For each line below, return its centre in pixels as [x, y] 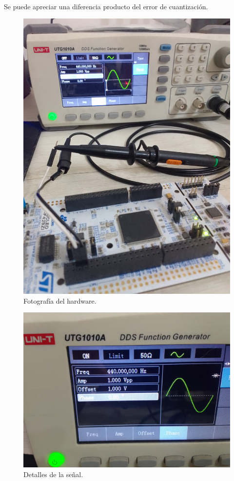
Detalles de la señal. [53, 474]
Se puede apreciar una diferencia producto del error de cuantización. [106, 6]
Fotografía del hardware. [60, 300]
